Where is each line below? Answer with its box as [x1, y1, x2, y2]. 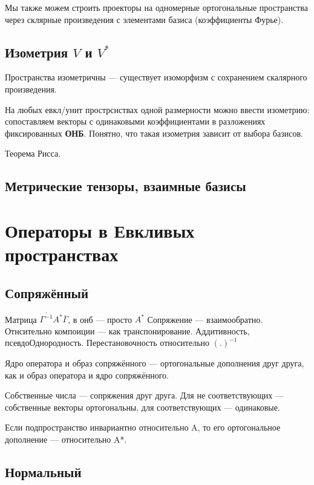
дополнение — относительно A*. [5, 432, 127, 445]
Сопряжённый [5, 283, 89, 302]
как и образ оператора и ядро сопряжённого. [5, 368, 169, 381]
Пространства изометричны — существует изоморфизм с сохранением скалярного [5, 71, 307, 83]
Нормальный [5, 462, 82, 481]
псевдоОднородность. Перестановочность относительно [5, 336, 210, 349]
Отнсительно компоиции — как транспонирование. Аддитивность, [5, 324, 250, 337]
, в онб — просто [68, 313, 132, 325]
